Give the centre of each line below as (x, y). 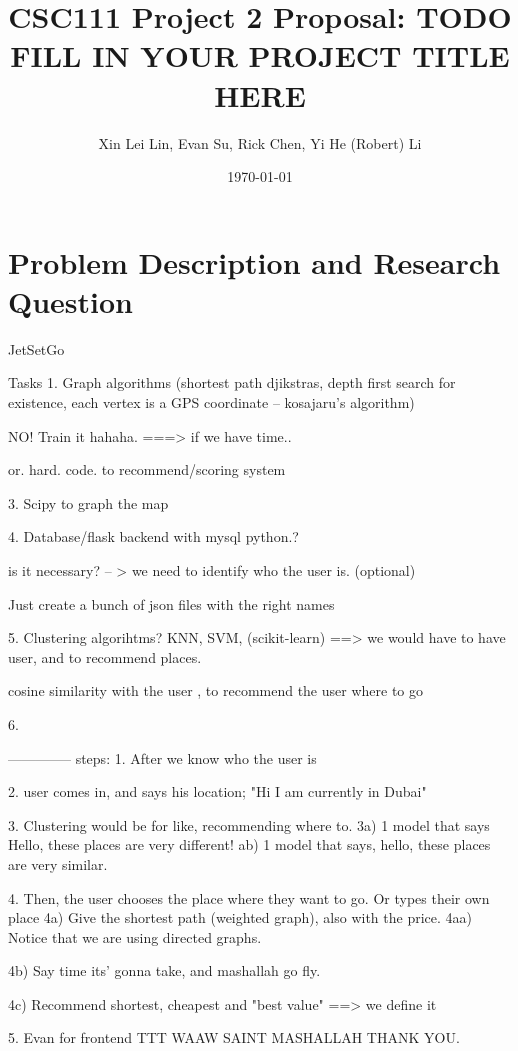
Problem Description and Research (254, 261)
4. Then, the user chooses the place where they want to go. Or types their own (249, 897)
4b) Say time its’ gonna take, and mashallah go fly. (164, 970)
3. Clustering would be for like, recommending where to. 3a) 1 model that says (249, 824)
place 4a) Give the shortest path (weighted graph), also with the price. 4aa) (240, 917)
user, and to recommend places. (105, 656)
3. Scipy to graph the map (88, 502)
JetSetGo (36, 348)
